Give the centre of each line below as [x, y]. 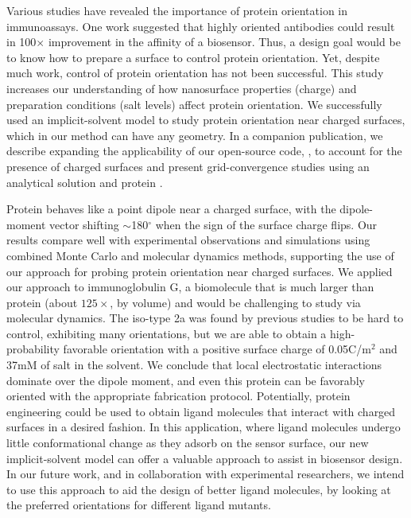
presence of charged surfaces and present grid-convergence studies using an [188, 166]
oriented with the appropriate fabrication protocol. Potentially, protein [178, 396]
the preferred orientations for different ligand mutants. [139, 505]
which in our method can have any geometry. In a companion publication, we [195, 135]
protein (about [42, 302]
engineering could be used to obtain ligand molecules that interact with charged [201, 411]
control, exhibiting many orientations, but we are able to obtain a [167, 333]
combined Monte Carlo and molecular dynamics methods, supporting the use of [200, 255]
